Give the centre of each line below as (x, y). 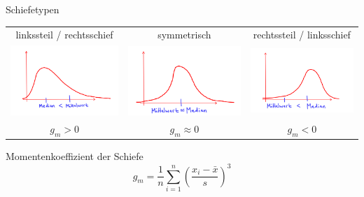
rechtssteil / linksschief (302, 35)
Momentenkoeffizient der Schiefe (75, 156)
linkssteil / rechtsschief (64, 35)
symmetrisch (184, 35)
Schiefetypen (33, 9)
